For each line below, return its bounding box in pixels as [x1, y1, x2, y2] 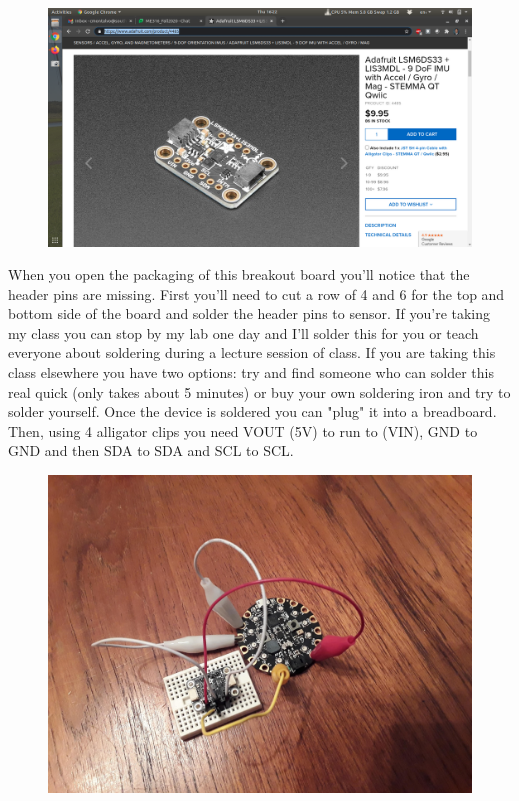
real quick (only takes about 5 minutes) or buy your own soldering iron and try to [8, 381, 511, 402]
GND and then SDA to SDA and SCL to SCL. [8, 440, 294, 461]
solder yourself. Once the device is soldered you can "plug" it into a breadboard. [8, 401, 497, 422]
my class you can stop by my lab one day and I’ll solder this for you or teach [8, 322, 479, 343]
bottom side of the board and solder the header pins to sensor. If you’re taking [8, 303, 491, 324]
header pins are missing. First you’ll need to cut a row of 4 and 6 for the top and [8, 283, 505, 304]
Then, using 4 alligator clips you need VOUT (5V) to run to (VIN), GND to [8, 420, 478, 441]
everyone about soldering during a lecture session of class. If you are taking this [8, 342, 496, 363]
